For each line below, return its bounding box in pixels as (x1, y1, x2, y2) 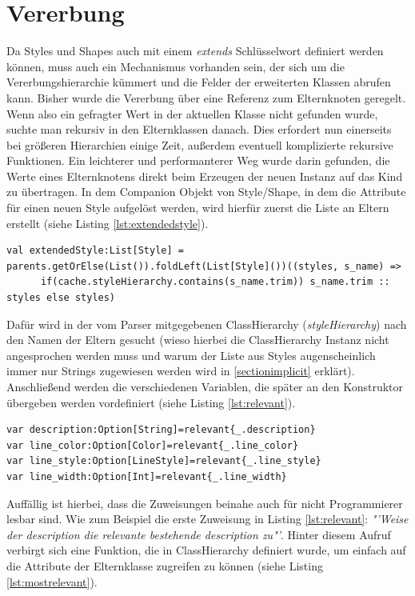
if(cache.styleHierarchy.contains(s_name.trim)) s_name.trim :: (40, 276, 390, 288)
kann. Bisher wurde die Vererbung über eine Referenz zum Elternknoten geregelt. (6, 89, 406, 106)
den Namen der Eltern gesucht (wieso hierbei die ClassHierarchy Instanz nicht (6, 331, 389, 348)
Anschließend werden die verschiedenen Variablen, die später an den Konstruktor (6, 378, 404, 394)
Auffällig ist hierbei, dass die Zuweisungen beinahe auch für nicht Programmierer (6, 494, 403, 511)
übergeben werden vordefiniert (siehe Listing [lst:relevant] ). (6, 394, 296, 410)
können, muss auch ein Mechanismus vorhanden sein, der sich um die (6, 58, 345, 74)
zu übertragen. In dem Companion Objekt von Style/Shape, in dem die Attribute (6, 183, 406, 200)
